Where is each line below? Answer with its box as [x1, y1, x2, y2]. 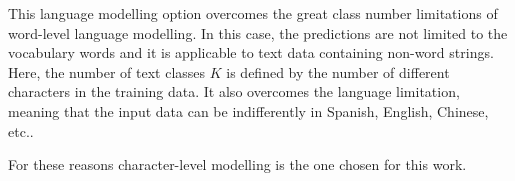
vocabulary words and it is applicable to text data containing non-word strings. [8, 42, 494, 63]
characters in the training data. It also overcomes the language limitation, [8, 81, 460, 102]
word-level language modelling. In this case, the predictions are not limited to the [8, 22, 508, 43]
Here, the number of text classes [8, 61, 206, 82]
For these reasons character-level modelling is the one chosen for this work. [8, 154, 467, 175]
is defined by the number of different [226, 61, 450, 82]
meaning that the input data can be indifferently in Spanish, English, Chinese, [8, 100, 489, 121]
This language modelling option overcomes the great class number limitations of [8, 3, 498, 23]
